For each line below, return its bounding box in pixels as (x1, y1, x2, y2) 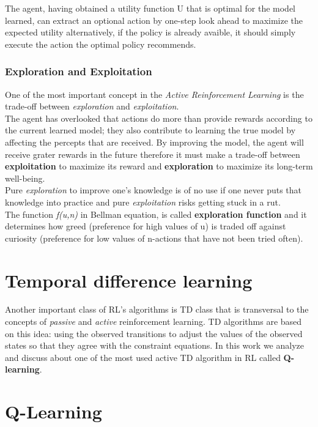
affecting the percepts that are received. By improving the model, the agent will (5, 135, 304, 148)
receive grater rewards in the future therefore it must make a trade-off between (5, 147, 300, 160)
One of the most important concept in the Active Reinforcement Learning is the (5, 87, 304, 100)
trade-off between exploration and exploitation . (5, 100, 179, 113)
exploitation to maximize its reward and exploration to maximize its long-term (5, 160, 313, 173)
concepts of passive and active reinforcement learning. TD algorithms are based (5, 315, 302, 328)
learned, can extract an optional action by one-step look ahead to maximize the (5, 13, 303, 26)
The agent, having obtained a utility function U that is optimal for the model (5, 2, 295, 14)
